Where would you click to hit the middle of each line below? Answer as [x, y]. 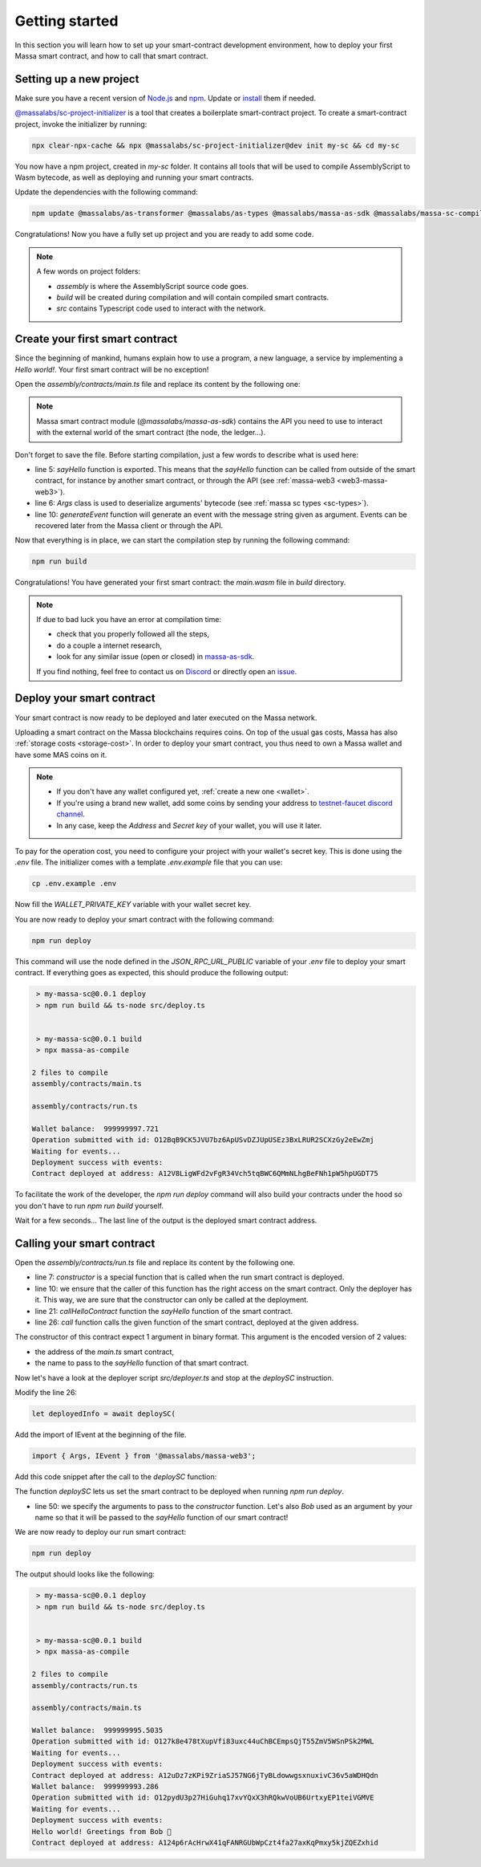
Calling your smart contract [85, 1243]
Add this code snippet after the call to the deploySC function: [116, 1476]
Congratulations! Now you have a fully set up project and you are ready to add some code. [164, 234]
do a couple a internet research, [109, 645]
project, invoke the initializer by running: [81, 124]
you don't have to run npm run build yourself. [89, 1206]
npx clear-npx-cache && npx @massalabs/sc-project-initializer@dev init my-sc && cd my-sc [216, 145]
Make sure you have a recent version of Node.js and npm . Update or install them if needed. [166, 98]
